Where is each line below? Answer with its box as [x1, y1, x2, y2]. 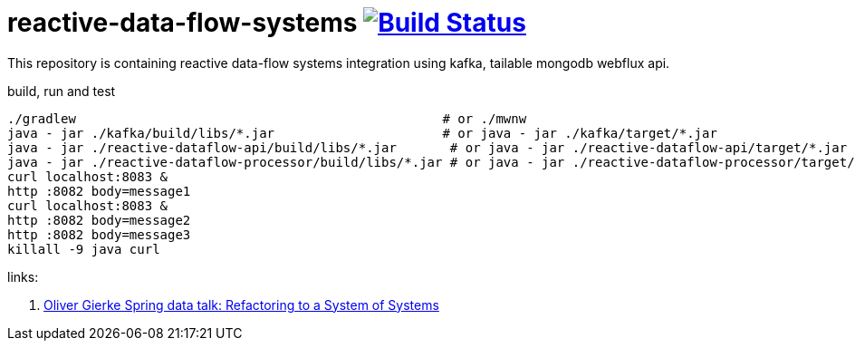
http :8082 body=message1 [7, 183, 191, 198]
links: [7, 268, 39, 285]
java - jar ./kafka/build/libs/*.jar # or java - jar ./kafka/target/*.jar [7, 125, 717, 140]
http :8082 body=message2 [7, 212, 191, 227]
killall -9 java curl [7, 241, 160, 256]
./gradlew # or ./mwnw [7, 111, 527, 126]
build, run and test [7, 82, 116, 99]
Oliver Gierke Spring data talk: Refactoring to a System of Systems [43, 296, 439, 313]
